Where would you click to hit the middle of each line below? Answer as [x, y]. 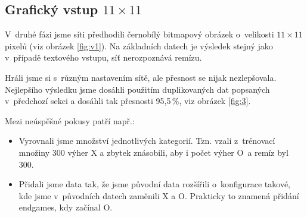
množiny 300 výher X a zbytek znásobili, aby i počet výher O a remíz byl [153, 152]
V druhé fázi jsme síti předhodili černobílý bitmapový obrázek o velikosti [139, 34]
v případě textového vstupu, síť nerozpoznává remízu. [103, 57]
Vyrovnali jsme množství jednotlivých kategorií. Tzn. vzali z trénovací [147, 141]
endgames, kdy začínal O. [66, 207]
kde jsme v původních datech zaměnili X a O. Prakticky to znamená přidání [159, 195]
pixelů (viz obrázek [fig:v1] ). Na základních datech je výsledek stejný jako [139, 45]
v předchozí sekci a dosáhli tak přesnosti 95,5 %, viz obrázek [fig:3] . [128, 101]
